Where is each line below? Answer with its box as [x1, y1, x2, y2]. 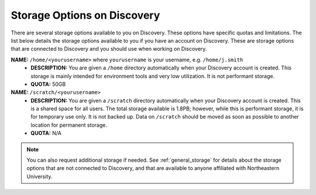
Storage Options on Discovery [11, 9, 160, 22]
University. [26, 173, 53, 180]
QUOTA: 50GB [30, 81, 66, 88]
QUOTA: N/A [30, 130, 61, 137]
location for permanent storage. [30, 121, 108, 128]
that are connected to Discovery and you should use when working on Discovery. [11, 46, 207, 53]
